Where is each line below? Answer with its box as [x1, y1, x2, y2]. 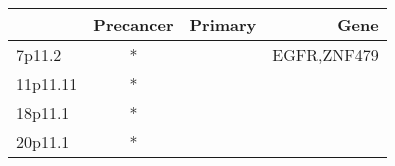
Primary [189, 13, 257, 36]
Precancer [93, 13, 174, 36]
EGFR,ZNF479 [272, 43, 379, 66]
